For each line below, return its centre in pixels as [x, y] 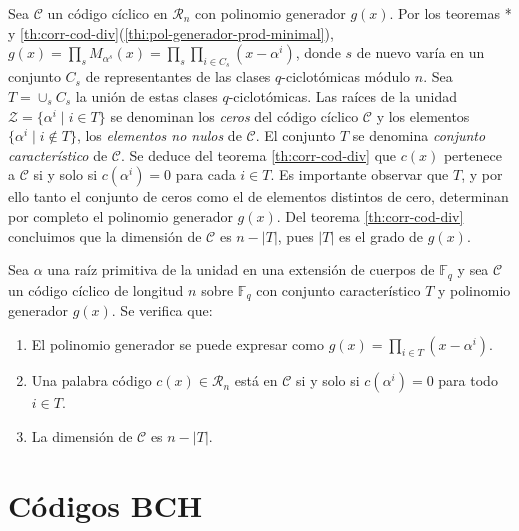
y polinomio [474, 289]
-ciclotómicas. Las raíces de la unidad [342, 95]
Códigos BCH [105, 504]
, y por [482, 174]
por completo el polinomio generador [120, 215]
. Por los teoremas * [450, 13]
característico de [58, 154]
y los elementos [423, 115]
